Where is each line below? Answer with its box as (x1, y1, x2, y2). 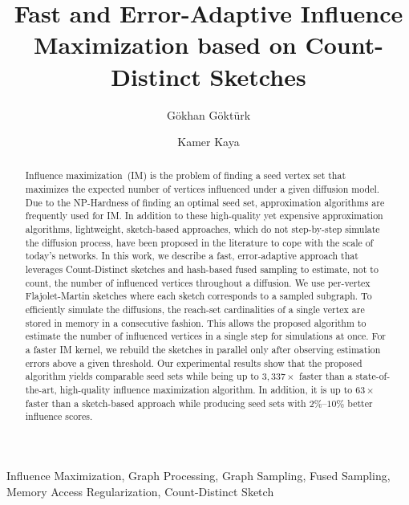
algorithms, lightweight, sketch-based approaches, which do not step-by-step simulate (25, 222, 380, 236)
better (347, 396, 373, 409)
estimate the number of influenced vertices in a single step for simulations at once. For (25, 329, 387, 343)
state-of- (355, 369, 391, 383)
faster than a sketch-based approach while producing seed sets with (25, 396, 306, 409)
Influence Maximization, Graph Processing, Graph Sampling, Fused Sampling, (6, 466, 391, 483)
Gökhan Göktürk (166, 106, 251, 123)
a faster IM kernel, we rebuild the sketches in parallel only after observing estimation (25, 343, 381, 356)
